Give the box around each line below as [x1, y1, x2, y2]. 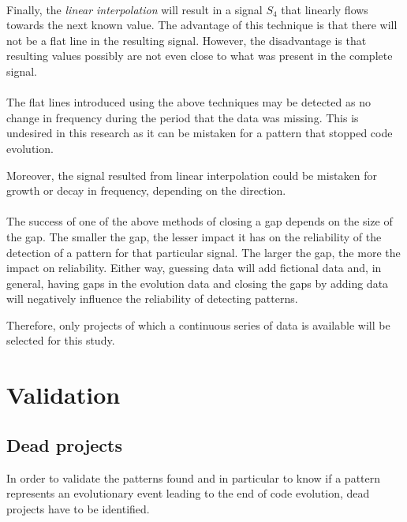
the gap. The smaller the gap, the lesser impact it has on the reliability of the [6, 228, 382, 244]
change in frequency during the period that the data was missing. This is [6, 109, 359, 125]
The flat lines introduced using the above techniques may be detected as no [6, 94, 371, 110]
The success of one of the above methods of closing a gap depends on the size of [6, 213, 393, 229]
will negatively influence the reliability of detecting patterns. [6, 290, 298, 307]
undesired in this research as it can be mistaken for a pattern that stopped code [6, 125, 393, 141]
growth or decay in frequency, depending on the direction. [6, 182, 286, 199]
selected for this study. [6, 332, 115, 349]
